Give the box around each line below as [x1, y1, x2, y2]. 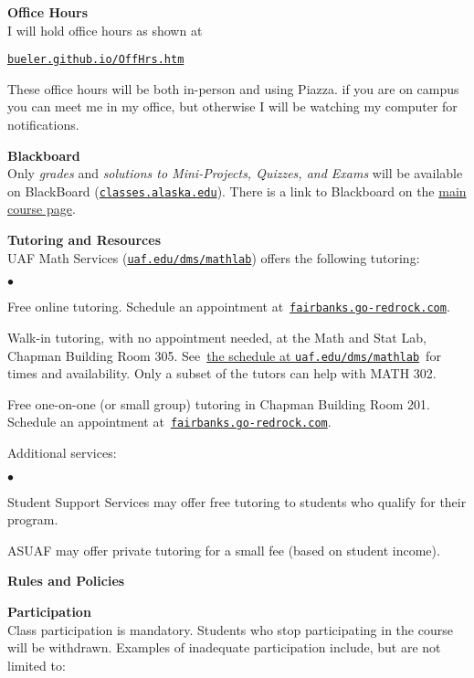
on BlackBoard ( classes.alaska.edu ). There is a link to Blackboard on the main [7, 181, 467, 200]
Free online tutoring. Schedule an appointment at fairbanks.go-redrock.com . [7, 297, 450, 316]
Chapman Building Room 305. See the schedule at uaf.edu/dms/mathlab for [7, 345, 441, 365]
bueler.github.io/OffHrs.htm [7, 53, 184, 67]
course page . [7, 199, 76, 218]
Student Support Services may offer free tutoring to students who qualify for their [7, 492, 467, 511]
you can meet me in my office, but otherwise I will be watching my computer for [7, 97, 458, 116]
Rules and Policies [7, 571, 125, 590]
